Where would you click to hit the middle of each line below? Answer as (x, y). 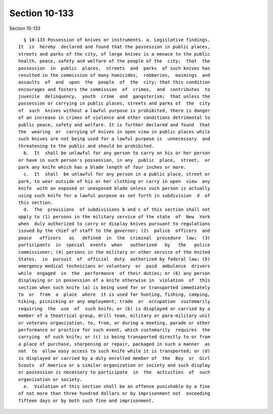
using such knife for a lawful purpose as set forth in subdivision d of (114, 195)
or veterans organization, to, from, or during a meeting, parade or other (114, 323)
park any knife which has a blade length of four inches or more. (102, 167)
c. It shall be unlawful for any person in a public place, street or (117, 174)
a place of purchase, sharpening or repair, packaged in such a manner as (114, 344)
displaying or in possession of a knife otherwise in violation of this (114, 280)
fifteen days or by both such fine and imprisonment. (86, 400)
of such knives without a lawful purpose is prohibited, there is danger (114, 110)
